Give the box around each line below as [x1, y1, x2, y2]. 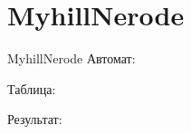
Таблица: [7, 79, 56, 98]
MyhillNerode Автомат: [7, 49, 136, 68]
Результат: [7, 110, 62, 129]
